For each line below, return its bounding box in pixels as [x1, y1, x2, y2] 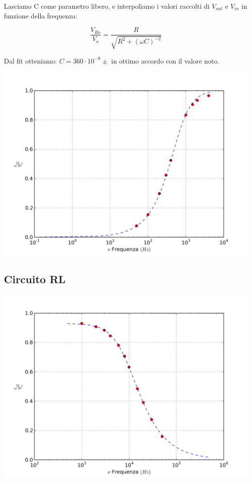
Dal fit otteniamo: [4, 55, 57, 65]
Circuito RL [4, 272, 66, 287]
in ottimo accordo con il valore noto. [111, 55, 220, 65]
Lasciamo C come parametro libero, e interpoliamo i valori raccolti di [4, 1, 210, 11]
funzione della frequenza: [4, 10, 78, 20]
